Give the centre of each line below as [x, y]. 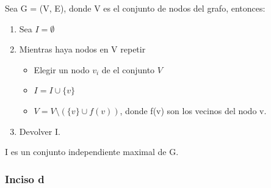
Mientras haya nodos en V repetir [82, 49]
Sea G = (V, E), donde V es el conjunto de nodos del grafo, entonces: [135, 8]
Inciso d [25, 179]
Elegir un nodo [62, 69]
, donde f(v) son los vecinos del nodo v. [193, 110]
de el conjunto [128, 69]
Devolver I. [40, 131]
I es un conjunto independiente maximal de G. [92, 152]
